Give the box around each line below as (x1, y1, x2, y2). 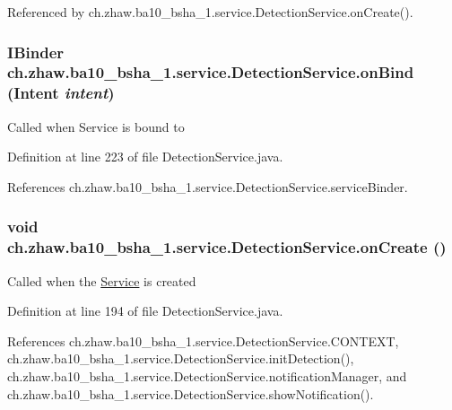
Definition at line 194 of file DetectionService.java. (7, 301, 283, 320)
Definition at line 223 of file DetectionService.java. (7, 147, 283, 166)
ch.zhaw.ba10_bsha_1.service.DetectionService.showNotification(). (7, 384, 374, 403)
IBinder (7, 40, 65, 63)
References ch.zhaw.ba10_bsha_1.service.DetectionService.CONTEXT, (7, 331, 399, 350)
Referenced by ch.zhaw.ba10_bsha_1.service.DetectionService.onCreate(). (7, 3, 413, 21)
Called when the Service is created (7, 271, 196, 290)
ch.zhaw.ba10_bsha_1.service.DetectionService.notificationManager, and (7, 366, 407, 385)
